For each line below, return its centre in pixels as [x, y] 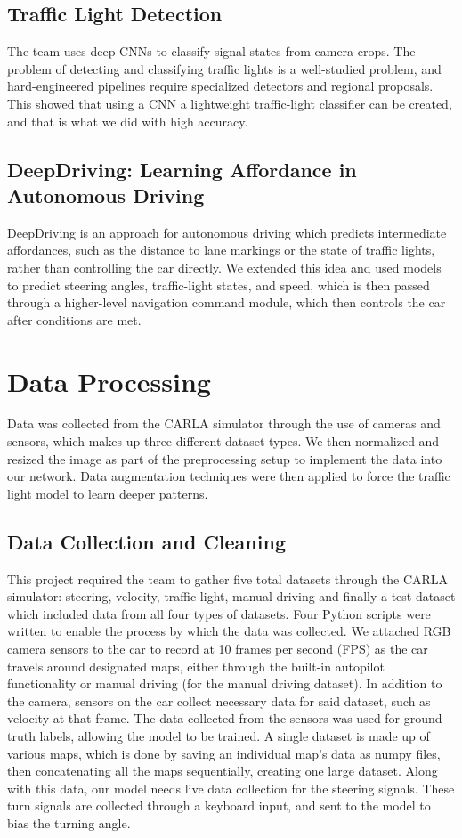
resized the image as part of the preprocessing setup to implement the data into [225, 458]
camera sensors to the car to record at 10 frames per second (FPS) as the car [218, 648]
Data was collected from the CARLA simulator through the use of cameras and [224, 423]
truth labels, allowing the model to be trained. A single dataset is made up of [219, 735]
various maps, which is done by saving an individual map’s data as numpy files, [224, 753]
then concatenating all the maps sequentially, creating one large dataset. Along [223, 771]
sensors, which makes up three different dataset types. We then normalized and [223, 441]
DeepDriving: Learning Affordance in [182, 169]
